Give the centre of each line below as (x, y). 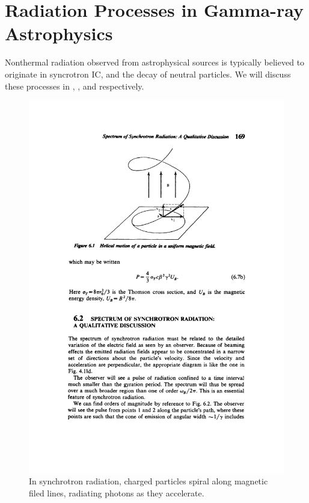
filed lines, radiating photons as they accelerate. (117, 492)
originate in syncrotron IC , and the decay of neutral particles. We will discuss (148, 74)
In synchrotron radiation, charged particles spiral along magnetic (148, 481)
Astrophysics (59, 33)
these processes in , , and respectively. (75, 86)
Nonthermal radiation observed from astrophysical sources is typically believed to (155, 62)
